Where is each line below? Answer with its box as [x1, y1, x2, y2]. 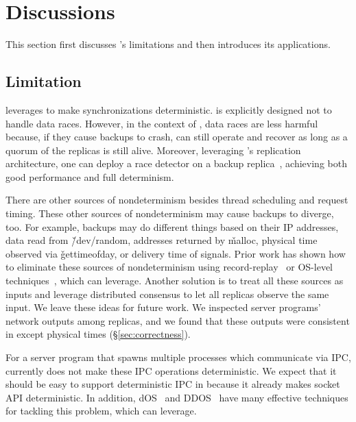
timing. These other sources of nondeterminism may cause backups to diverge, [5, 206, 334, 221]
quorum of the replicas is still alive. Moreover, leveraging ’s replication [5, 142, 301, 157]
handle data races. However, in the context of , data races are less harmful [5, 116, 318, 130]
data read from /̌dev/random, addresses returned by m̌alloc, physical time [5, 233, 318, 247]
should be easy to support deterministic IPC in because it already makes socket [5, 377, 340, 391]
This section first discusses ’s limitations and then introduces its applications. [5, 37, 331, 51]
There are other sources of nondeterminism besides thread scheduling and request [5, 193, 348, 207]
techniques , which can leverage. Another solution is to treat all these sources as [5, 273, 344, 288]
